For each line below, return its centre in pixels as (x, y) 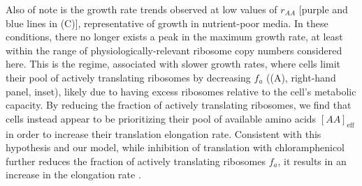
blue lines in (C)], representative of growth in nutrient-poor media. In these (167, 23)
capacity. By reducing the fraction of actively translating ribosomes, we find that (179, 105)
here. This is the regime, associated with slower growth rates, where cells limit (173, 64)
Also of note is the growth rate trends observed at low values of (142, 9)
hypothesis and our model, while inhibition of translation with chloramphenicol (175, 147)
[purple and (323, 9)
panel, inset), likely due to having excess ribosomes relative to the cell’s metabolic (181, 91)
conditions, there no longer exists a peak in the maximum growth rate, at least (174, 37)
